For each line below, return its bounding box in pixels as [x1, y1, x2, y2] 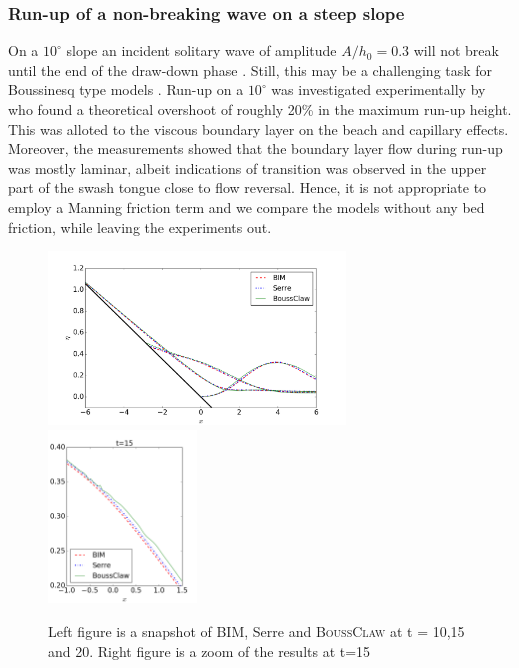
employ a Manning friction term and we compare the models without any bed [8, 196, 485, 217]
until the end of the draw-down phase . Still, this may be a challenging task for [8, 59, 493, 80]
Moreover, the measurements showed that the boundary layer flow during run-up [8, 138, 503, 159]
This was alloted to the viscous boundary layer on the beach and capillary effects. [8, 118, 509, 139]
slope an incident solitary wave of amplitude [66, 40, 337, 61]
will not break [413, 40, 499, 61]
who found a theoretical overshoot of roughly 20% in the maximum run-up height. [8, 99, 512, 119]
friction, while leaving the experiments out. [8, 216, 272, 237]
